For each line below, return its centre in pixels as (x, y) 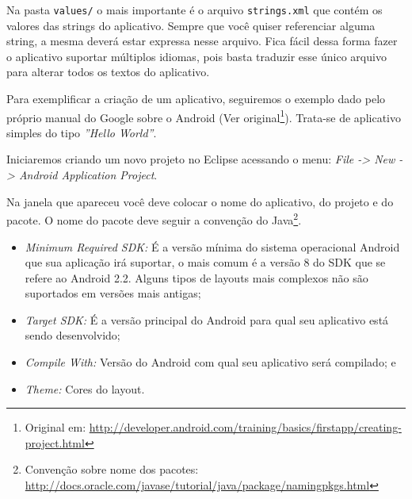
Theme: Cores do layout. (85, 388)
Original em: (55, 427)
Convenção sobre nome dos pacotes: (112, 469)
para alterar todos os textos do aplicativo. (108, 72)
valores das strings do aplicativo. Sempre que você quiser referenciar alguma (191, 25)
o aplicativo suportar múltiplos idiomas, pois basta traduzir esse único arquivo (196, 56)
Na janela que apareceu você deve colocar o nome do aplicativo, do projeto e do (200, 201)
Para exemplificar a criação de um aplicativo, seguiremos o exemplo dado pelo (196, 99)
